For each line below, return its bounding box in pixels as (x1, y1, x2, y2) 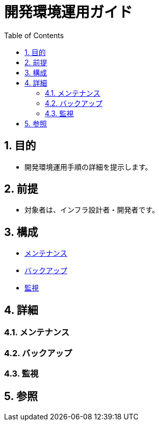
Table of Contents (4, 31, 64, 40)
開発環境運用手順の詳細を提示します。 (24, 162, 152, 171)
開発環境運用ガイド (4, 4, 133, 21)
